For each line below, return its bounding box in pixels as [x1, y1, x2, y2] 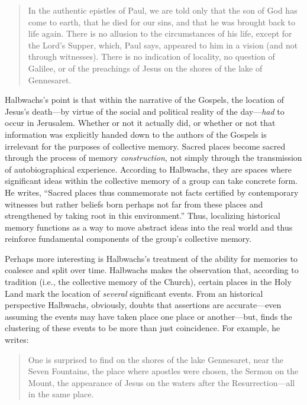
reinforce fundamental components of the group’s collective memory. [5, 232, 252, 245]
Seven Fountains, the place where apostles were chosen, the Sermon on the [28, 365, 299, 377]
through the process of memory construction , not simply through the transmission [5, 151, 302, 164]
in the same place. [28, 388, 94, 400]
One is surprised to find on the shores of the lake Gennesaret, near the [28, 353, 284, 365]
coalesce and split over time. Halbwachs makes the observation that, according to [5, 264, 299, 276]
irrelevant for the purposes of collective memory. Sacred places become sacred [5, 140, 286, 152]
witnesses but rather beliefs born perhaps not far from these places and [5, 197, 263, 210]
